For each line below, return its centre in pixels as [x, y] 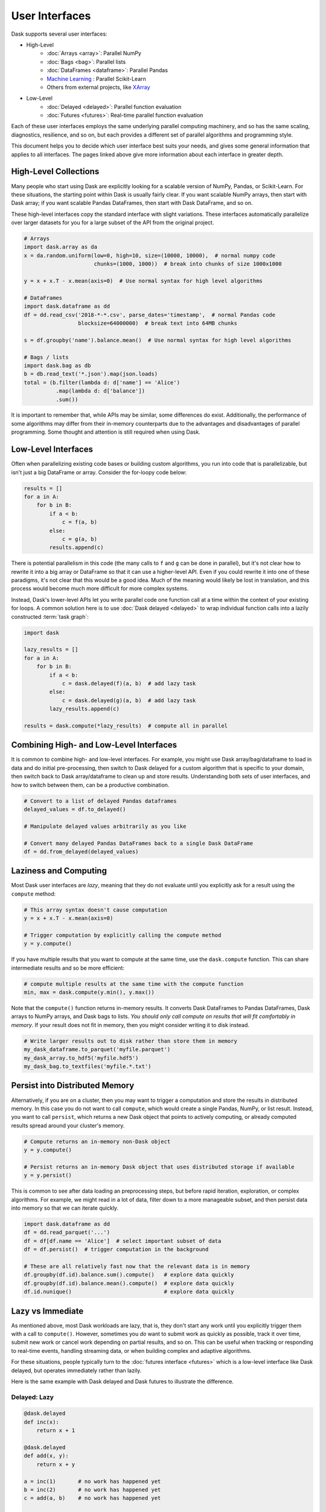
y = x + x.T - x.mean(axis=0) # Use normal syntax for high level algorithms [143, 281]
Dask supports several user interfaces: [59, 34]
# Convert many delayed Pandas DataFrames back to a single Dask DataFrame [139, 843]
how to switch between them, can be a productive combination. [90, 785]
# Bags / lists [46, 357]
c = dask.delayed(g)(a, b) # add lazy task [129, 700]
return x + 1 [56, 1431]
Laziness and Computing [59, 871]
